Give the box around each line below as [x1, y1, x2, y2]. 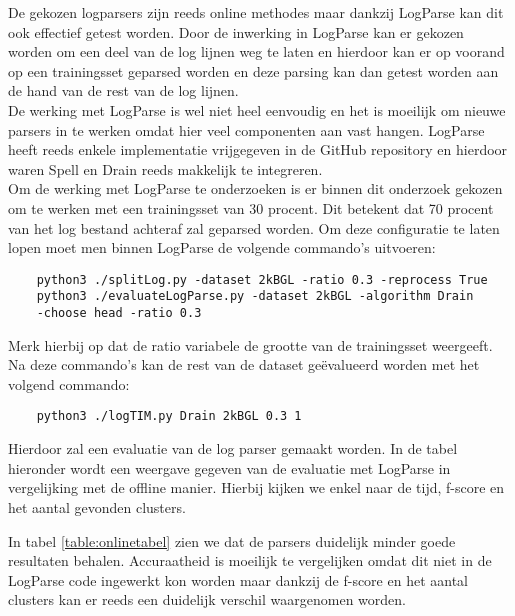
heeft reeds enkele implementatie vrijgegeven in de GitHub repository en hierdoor [8, 139, 508, 160]
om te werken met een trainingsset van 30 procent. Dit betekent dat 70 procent [8, 197, 494, 218]
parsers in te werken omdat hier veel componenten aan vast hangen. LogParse [8, 119, 485, 140]
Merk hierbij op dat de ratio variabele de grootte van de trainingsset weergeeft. [8, 334, 493, 355]
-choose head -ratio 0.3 [36, 306, 202, 321]
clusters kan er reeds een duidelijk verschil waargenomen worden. [8, 589, 406, 610]
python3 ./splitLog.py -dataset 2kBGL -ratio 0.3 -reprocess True [36, 272, 488, 287]
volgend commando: [8, 373, 130, 394]
